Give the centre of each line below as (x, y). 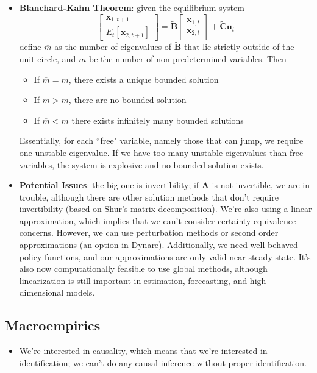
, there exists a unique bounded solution (144, 79)
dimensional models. (57, 292)
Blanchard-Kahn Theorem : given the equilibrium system (132, 7)
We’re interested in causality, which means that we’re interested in (143, 351)
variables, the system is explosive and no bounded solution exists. (141, 164)
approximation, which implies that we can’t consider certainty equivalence (158, 220)
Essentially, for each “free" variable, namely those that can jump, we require (161, 140)
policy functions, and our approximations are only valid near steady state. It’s (165, 256)
